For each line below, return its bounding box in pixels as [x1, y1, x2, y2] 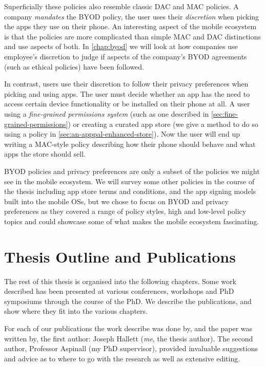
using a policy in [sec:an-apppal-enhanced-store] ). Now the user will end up [4, 128, 240, 139]
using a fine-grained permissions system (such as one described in [4, 108, 209, 119]
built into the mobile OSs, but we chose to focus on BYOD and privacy [4, 196, 229, 206]
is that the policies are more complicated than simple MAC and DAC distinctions [4, 31, 261, 41]
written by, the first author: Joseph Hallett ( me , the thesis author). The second [4, 333, 253, 343]
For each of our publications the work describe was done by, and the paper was [4, 322, 253, 333]
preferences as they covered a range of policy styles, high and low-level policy [4, 206, 247, 217]
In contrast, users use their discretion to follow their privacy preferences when [4, 78, 249, 89]
